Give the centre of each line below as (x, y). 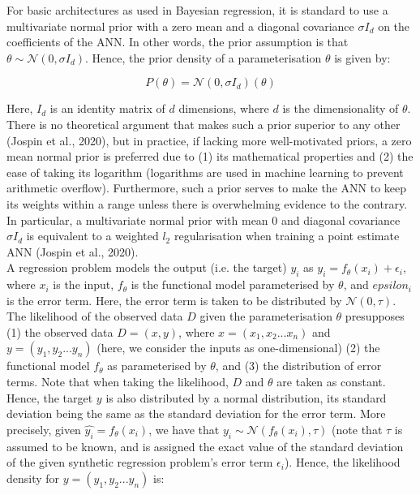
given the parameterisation (266, 316)
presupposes (375, 316)
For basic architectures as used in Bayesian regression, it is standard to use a (197, 10)
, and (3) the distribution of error (298, 366)
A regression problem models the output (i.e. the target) (147, 267)
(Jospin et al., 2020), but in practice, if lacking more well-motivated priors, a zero (209, 140)
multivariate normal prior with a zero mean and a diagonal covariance (180, 26)
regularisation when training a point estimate (287, 236)
